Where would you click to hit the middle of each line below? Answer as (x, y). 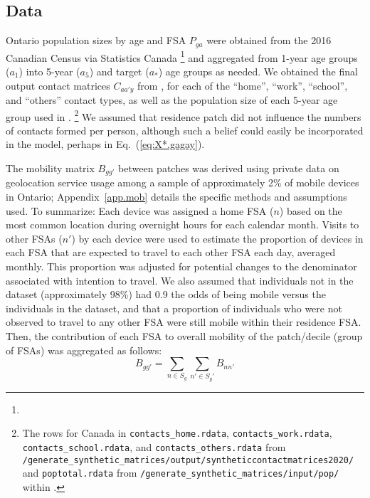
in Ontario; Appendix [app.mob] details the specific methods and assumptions (176, 197)
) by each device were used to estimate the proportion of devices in (217, 238)
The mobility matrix (50, 168)
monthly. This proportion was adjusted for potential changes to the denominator (181, 266)
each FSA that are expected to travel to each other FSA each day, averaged (171, 252)
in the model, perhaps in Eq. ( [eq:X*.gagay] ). (105, 144)
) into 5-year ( (49, 71)
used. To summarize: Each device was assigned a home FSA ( (140, 210)
